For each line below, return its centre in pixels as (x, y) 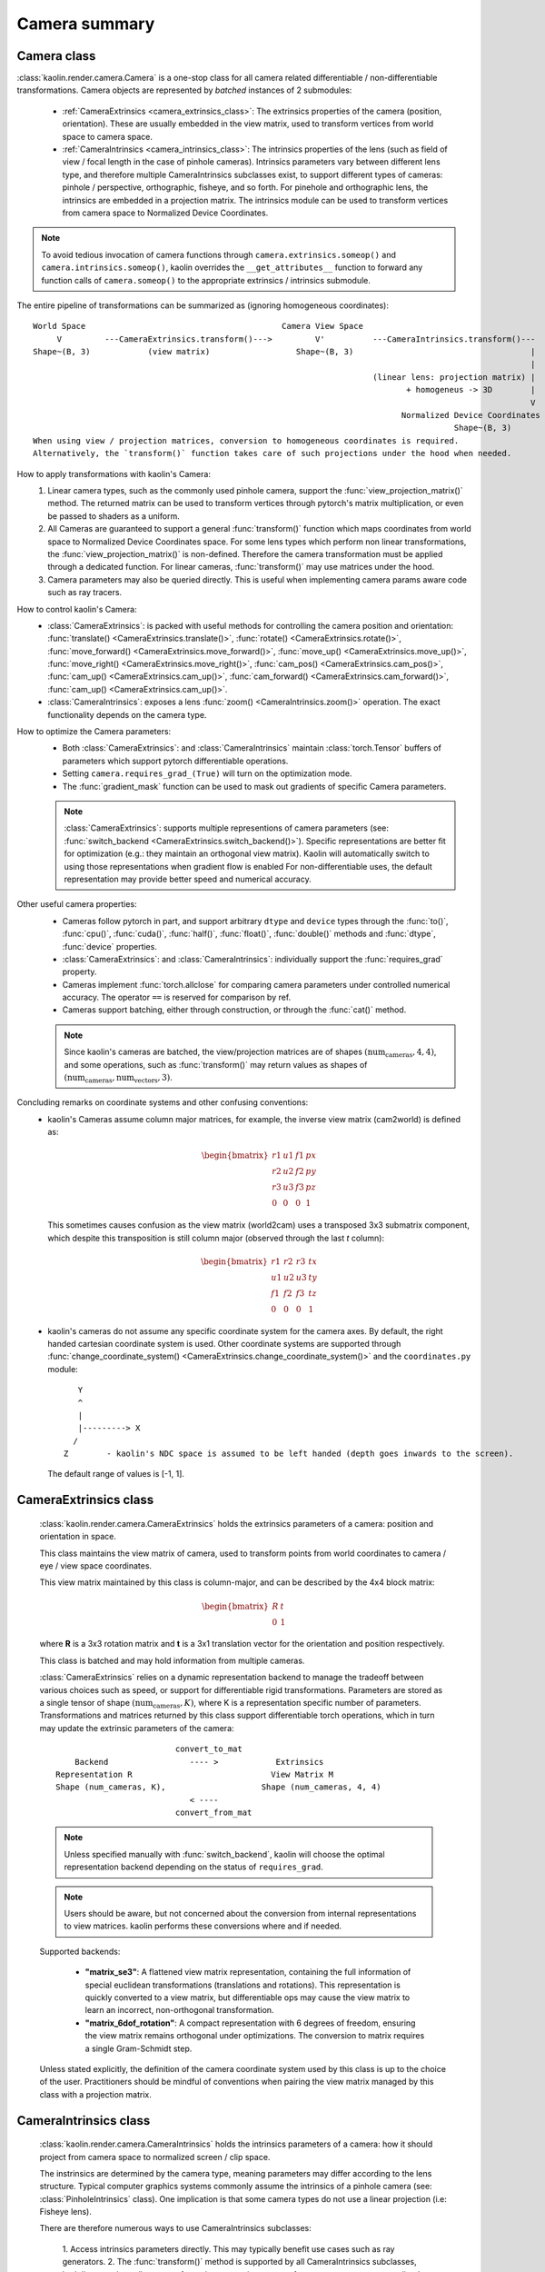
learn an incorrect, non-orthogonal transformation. (179, 2010)
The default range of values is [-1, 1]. (116, 1474)
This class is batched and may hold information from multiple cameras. (172, 1660)
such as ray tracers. (85, 593)
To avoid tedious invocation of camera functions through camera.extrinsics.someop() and (219, 254)
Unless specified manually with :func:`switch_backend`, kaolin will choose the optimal (224, 1854)
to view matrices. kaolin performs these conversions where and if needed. (203, 1926)
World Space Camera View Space (198, 326)
